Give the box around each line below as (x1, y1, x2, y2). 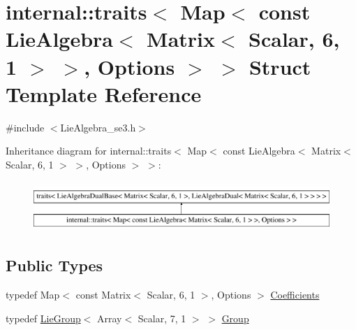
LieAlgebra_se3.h (60, 120, 136, 134)
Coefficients (270, 287, 320, 302)
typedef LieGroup (6, 310, 81, 325)
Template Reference (6, 79, 202, 108)
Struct (249, 52, 311, 80)
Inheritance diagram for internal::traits (6, 143, 172, 158)
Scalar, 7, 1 (138, 310, 186, 325)
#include (6, 120, 45, 134)
